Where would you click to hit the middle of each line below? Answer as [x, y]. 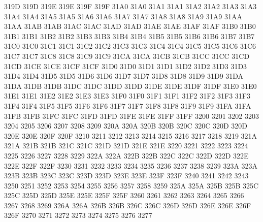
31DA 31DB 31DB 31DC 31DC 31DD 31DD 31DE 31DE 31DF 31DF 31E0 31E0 [130, 86]
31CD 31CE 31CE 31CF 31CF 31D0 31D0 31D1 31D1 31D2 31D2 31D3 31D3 [126, 66]
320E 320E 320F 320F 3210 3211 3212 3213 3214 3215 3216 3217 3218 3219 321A [131, 135]
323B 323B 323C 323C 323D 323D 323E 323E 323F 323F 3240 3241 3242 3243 [126, 176]
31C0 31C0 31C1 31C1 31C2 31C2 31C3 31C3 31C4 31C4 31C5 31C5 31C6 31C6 [130, 46]
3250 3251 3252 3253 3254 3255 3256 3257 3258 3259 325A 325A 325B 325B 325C [131, 185]
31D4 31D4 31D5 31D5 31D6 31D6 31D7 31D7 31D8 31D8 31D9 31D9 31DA [124, 76]
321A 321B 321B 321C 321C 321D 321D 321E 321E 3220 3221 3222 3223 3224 [126, 146]
